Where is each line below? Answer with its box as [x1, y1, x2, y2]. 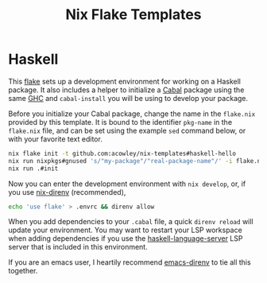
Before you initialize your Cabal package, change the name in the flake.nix [8, 109, 256, 118]
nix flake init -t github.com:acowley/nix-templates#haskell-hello [8, 149, 237, 157]
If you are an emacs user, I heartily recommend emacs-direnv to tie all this [8, 258, 252, 267]
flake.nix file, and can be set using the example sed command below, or [8, 126, 246, 135]
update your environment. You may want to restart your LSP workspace [8, 225, 242, 235]
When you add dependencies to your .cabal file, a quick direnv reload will [8, 217, 253, 227]
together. [8, 266, 38, 276]
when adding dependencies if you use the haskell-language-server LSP [8, 234, 243, 243]
